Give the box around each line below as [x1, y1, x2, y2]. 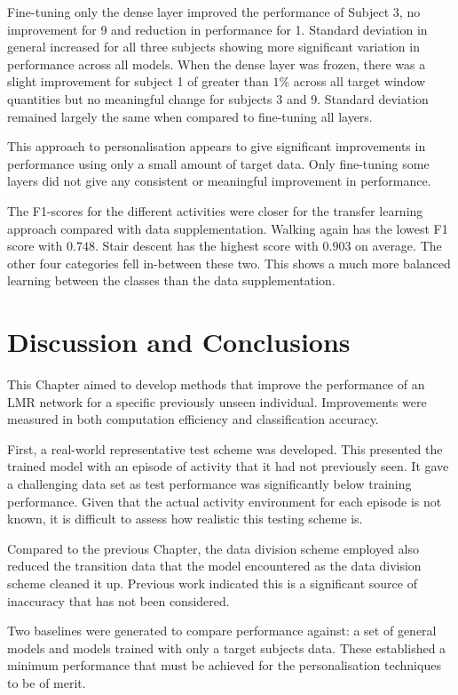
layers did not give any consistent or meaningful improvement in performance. [7, 172, 431, 190]
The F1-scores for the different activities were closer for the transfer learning [7, 201, 423, 220]
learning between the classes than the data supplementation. [7, 271, 336, 290]
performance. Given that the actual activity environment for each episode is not [7, 491, 442, 510]
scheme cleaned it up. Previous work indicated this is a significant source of [7, 573, 417, 592]
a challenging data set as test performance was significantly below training [7, 475, 412, 492]
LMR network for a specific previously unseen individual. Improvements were [7, 392, 427, 411]
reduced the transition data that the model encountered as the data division [7, 556, 422, 575]
